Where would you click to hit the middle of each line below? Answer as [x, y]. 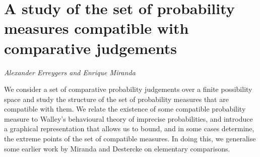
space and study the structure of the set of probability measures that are [116, 99]
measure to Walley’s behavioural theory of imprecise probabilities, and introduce [128, 118]
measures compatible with [96, 28]
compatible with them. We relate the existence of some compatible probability [125, 109]
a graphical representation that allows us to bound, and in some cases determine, [129, 128]
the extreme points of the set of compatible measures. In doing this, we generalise [130, 139]
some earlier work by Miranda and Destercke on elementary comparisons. [117, 148]
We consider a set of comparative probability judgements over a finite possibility [128, 89]
